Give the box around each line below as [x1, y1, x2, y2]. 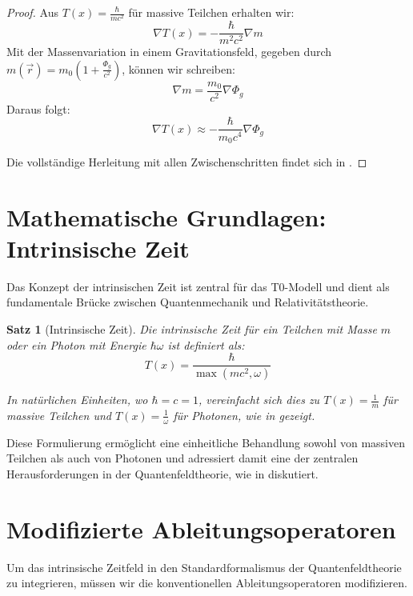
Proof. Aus [6, 4, 58, 20]
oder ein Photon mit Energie [6, 336, 146, 353]
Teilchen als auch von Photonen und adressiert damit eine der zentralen [6, 450, 359, 466]
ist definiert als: [167, 336, 245, 353]
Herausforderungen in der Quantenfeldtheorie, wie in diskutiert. [6, 466, 319, 482]
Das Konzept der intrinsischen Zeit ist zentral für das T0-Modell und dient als [6, 278, 390, 294]
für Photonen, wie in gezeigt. [173, 406, 315, 423]
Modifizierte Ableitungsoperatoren [6, 512, 396, 545]
